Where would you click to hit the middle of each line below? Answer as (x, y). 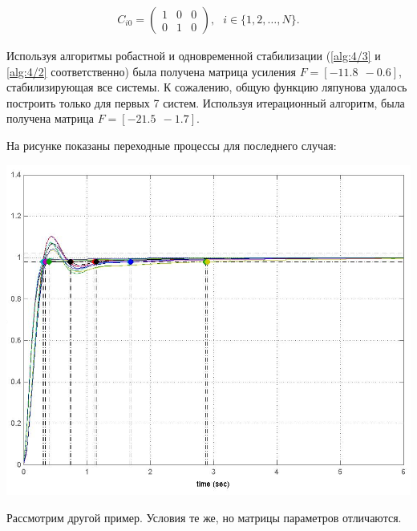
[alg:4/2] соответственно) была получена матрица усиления (151, 71)
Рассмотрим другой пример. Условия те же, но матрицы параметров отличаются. (204, 517)
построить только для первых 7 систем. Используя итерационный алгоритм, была (206, 102)
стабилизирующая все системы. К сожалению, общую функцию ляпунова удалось (207, 87)
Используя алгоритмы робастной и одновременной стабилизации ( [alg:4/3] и (194, 56)
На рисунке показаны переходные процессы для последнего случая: (172, 145)
